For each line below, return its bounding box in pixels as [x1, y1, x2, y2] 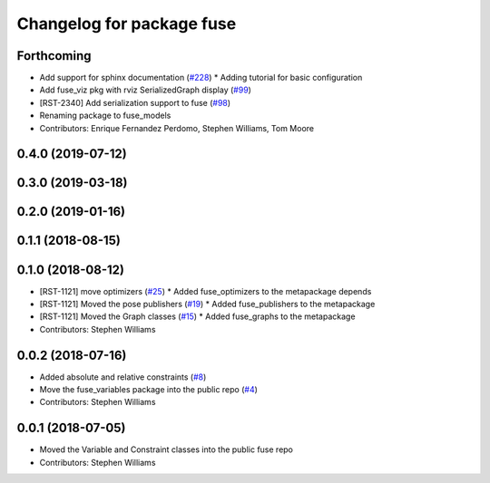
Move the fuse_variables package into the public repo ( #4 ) [39, 384, 259, 395]
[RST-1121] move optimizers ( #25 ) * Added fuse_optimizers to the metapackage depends [39, 285, 372, 296]
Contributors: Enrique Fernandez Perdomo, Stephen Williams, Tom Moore [39, 122, 315, 133]
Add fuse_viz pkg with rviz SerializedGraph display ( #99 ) [39, 84, 251, 95]
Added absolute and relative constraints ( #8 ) [39, 372, 207, 382]
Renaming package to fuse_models [39, 110, 171, 121]
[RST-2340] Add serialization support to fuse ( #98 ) [39, 97, 231, 108]
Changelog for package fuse [16, 14, 237, 34]
